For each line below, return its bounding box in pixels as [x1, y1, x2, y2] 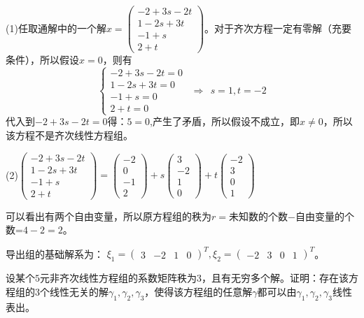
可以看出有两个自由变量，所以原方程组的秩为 [6, 208, 211, 223]
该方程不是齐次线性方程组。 [6, 128, 133, 142]
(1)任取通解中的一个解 [6, 20, 106, 35]
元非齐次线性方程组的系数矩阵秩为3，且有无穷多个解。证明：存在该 [40, 270, 349, 285]
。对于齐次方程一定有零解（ [204, 20, 332, 35]
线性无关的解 [49, 284, 108, 298]
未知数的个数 [228, 208, 288, 223]
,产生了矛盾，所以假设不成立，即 [150, 114, 300, 129]
